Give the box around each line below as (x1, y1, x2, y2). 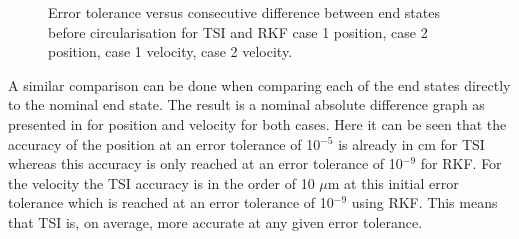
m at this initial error (327, 172, 459, 193)
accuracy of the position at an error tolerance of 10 (8, 133, 321, 154)
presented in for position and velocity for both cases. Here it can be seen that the (8, 113, 507, 134)
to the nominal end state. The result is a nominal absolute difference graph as (8, 94, 485, 115)
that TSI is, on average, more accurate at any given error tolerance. (8, 211, 423, 232)
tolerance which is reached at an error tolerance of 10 (8, 192, 334, 213)
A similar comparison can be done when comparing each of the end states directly (8, 74, 511, 95)
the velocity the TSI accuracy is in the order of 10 (8, 172, 315, 193)
